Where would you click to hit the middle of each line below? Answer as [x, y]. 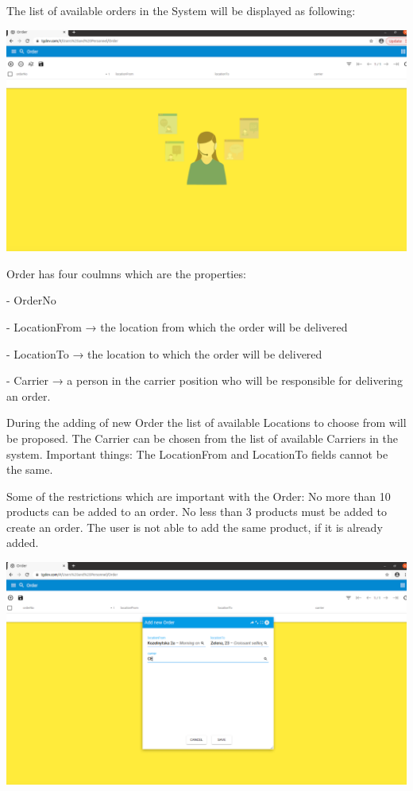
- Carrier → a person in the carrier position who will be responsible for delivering [205, 380]
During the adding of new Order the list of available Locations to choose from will [206, 423]
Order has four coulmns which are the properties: [126, 273]
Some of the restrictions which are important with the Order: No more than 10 [199, 496]
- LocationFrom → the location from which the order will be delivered [177, 326]
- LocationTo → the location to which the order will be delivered [164, 353]
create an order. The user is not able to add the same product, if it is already [195, 527]
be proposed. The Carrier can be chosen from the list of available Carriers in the [202, 438]
